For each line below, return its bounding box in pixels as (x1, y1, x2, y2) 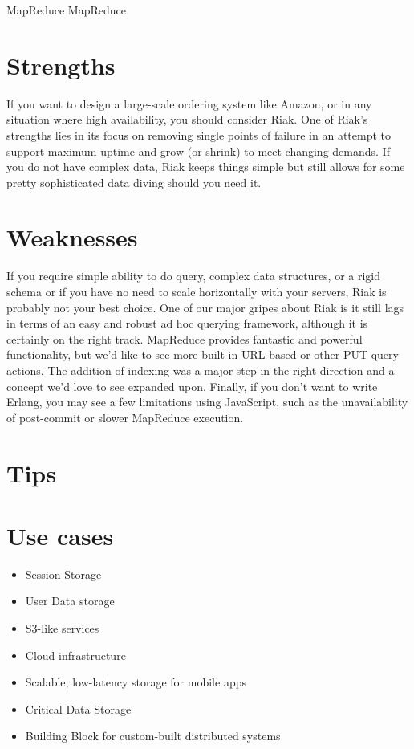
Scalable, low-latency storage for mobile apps (25, 674, 246, 690)
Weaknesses (6, 221, 138, 254)
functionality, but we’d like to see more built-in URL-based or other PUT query (6, 346, 399, 363)
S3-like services (25, 620, 99, 637)
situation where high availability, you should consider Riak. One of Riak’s (6, 111, 368, 128)
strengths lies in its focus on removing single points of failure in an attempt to (6, 126, 391, 143)
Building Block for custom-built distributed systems (25, 727, 281, 744)
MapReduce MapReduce (6, 2, 126, 18)
